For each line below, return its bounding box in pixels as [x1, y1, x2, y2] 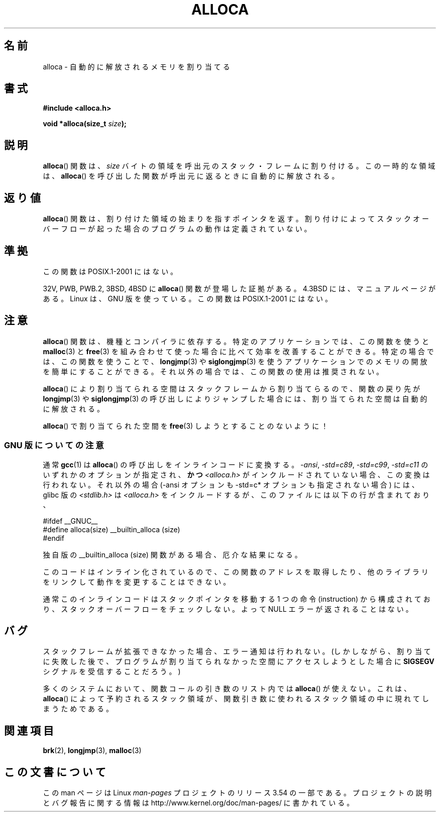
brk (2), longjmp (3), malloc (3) [43, 746, 142, 755]
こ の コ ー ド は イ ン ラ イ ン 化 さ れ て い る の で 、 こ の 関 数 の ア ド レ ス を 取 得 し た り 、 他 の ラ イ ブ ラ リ [43, 567, 428, 576]
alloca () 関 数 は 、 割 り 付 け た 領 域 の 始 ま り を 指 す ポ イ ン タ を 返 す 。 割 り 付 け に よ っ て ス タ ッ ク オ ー [43, 214, 429, 223]
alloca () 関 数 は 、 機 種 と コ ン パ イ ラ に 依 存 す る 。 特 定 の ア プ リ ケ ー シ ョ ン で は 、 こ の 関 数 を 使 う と [43, 337, 429, 346]
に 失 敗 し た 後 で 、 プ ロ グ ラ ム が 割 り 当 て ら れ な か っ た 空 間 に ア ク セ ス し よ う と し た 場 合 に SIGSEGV [43, 657, 434, 666]
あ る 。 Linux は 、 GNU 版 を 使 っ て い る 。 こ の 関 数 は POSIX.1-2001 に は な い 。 [43, 294, 333, 303]
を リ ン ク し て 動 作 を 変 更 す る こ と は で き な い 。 [43, 577, 231, 586]
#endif [43, 533, 64, 542]
